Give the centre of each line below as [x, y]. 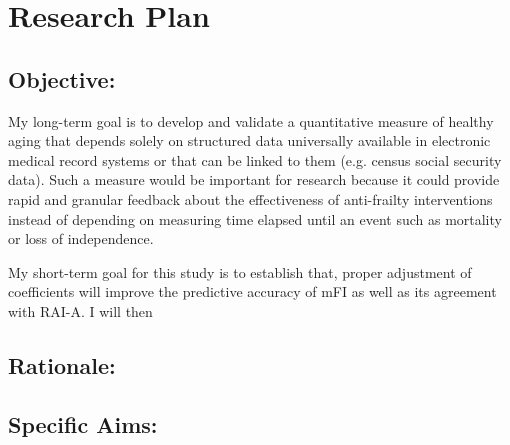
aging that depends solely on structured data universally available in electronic [249, 140]
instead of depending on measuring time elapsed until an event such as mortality [255, 218]
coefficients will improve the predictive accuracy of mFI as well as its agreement [252, 291]
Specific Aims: [83, 423]
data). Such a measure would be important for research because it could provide [254, 179]
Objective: [62, 78]
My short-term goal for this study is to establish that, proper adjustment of [240, 271]
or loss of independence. [81, 238]
